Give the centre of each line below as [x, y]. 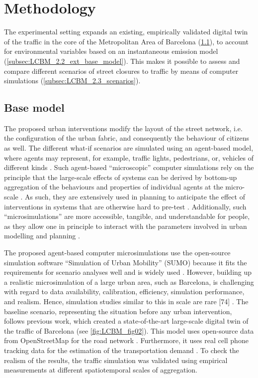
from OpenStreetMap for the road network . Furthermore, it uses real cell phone [126, 340]
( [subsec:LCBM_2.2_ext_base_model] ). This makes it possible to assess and [122, 61]
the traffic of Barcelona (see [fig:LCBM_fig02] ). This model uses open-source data [129, 330]
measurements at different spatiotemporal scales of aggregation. [101, 370]
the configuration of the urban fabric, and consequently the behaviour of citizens [127, 138]
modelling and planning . [42, 236]
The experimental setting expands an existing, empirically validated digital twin [126, 32]
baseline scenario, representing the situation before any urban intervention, [118, 311]
